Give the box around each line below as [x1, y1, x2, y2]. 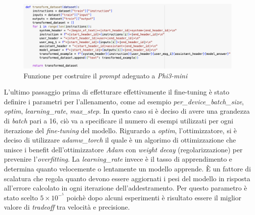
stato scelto [4, 192, 38, 202]
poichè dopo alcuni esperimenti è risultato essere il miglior [66, 192, 241, 202]
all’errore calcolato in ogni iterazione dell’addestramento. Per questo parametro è [4, 183, 247, 193]
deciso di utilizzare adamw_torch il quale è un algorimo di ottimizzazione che [4, 135, 236, 145]
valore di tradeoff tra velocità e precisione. [4, 202, 130, 212]
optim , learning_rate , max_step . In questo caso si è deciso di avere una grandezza [4, 106, 250, 116]
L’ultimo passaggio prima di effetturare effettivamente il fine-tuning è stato [4, 87, 229, 97]
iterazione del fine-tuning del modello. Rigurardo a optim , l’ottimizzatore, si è [4, 125, 237, 135]
